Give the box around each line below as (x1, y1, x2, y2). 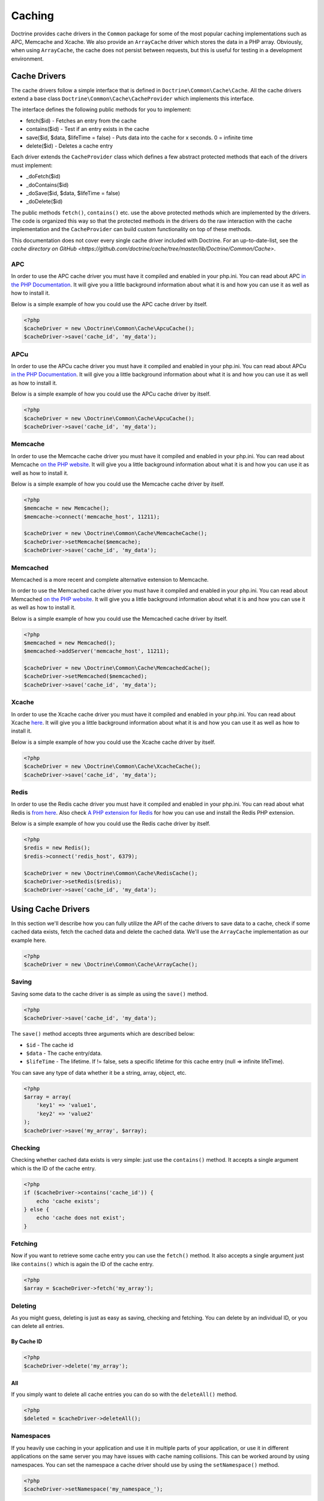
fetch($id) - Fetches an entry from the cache (26, 117, 137, 124)
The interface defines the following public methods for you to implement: (11, 106, 192, 113)
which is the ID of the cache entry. (11, 1165, 96, 1172)
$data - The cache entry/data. (26, 1049, 102, 1057)
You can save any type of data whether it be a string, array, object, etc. (11, 1069, 187, 1076)
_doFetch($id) (26, 173, 61, 180)
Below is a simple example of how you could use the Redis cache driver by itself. (11, 820, 211, 827)
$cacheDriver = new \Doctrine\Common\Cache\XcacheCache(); (23, 763, 201, 770)
